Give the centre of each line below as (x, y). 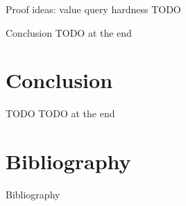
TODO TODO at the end (60, 113)
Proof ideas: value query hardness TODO (93, 9)
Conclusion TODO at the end (69, 32)
